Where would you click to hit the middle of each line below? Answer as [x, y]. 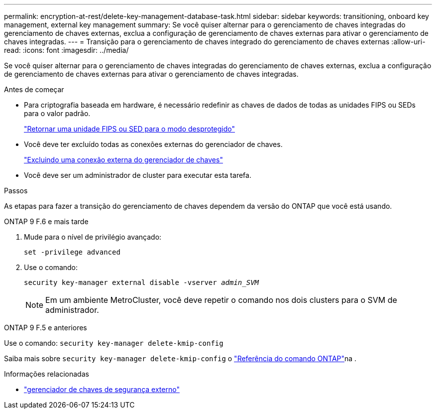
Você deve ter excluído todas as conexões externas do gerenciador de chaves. [153, 144]
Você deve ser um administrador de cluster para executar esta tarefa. [138, 175]
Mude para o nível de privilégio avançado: [93, 237]
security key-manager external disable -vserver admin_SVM [142, 282]
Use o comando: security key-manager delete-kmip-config [114, 343]
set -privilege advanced [72, 252]
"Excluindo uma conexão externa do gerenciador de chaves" [123, 160]
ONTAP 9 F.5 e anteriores [46, 328]
